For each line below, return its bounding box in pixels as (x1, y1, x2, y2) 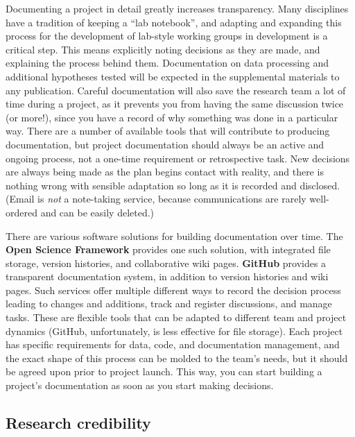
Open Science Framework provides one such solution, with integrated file (6, 242, 331, 257)
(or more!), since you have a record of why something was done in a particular (6, 110, 338, 124)
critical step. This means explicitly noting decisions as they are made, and (6, 42, 320, 56)
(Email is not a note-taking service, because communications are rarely (6, 191, 306, 206)
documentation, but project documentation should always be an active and (6, 137, 324, 151)
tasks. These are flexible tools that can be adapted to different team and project (6, 310, 347, 325)
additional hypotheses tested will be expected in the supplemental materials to (6, 69, 340, 83)
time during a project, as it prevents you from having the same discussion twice (6, 96, 344, 111)
